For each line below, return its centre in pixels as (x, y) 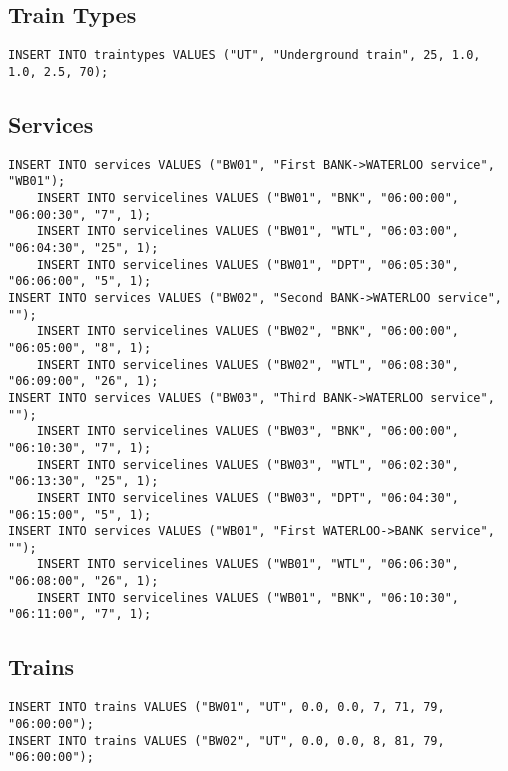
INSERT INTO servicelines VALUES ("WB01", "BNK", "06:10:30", (248, 597)
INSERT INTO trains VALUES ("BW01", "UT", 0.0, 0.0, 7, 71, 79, (226, 707)
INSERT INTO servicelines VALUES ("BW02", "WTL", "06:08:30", (248, 364)
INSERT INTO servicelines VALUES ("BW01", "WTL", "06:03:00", (248, 231)
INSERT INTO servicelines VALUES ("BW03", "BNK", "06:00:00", (248, 431)
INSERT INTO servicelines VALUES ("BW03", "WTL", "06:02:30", (248, 464)
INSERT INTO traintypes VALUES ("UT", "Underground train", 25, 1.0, (244, 55)
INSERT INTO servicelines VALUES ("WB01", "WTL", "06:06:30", (248, 564)
